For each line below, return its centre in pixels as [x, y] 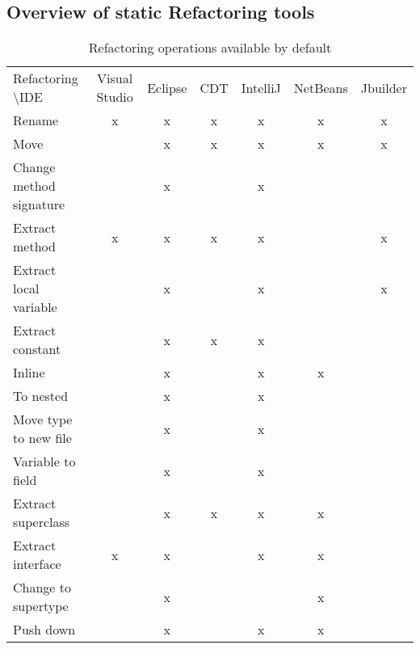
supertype [41, 606]
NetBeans [321, 87]
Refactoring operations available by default [210, 48]
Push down [44, 630]
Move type [43, 419]
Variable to [44, 461]
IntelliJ [261, 87]
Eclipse [167, 87]
